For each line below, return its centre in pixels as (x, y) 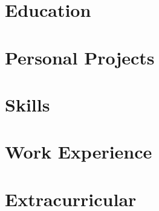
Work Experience (79, 152)
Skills (28, 104)
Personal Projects (80, 57)
